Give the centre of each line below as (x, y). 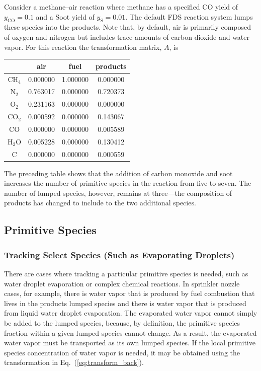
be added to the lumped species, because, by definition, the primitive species (122, 323)
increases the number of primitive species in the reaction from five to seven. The (128, 183)
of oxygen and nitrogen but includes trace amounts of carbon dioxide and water (127, 36)
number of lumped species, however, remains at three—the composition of (118, 193)
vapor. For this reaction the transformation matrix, (83, 47)
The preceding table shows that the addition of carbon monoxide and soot (118, 173)
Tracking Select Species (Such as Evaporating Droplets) (119, 254)
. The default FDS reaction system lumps (189, 16)
